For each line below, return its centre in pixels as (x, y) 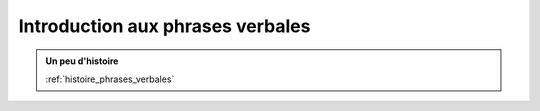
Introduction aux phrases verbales (164, 26)
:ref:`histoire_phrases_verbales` (110, 79)
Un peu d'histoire (82, 61)
